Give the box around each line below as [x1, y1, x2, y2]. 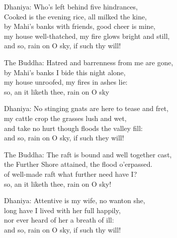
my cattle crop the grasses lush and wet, [4, 113, 127, 123]
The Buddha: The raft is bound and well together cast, [4, 149, 172, 159]
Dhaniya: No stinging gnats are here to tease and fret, [4, 103, 169, 114]
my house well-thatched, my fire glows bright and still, [4, 30, 170, 41]
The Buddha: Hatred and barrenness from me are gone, [4, 57, 174, 67]
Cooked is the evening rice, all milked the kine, [4, 11, 147, 21]
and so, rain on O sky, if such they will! [4, 132, 124, 143]
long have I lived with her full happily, [4, 205, 121, 215]
